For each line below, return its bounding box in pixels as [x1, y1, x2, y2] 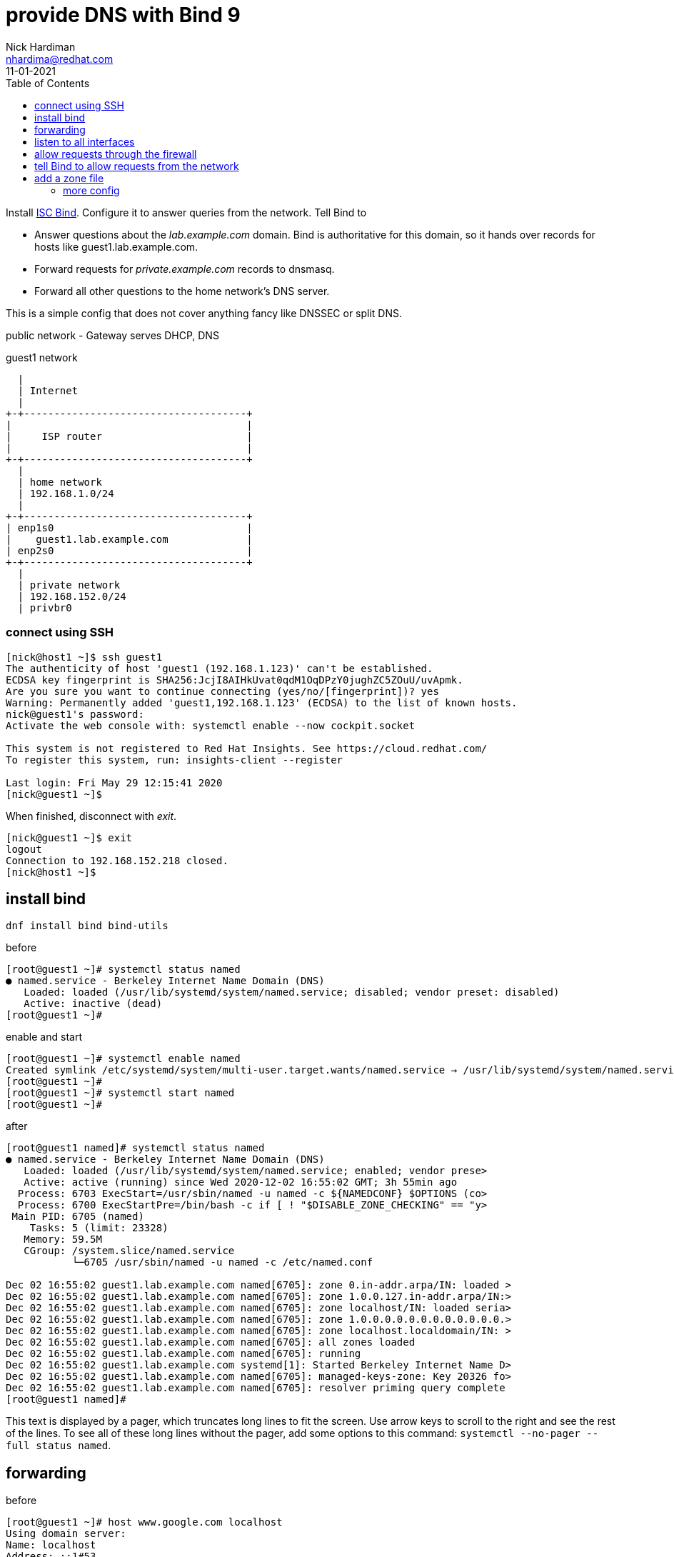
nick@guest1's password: [6, 708, 144, 720]
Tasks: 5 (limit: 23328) [29, 1222, 168, 1234]
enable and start [6, 1031, 82, 1043]
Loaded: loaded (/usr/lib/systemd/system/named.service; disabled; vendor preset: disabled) [24, 986, 560, 998]
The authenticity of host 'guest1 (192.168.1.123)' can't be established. [6, 662, 433, 674]
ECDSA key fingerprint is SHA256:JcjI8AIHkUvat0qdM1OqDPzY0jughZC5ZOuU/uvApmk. [6, 674, 463, 686]
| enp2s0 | [6, 544, 253, 556]
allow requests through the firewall [34, 147, 197, 160]
